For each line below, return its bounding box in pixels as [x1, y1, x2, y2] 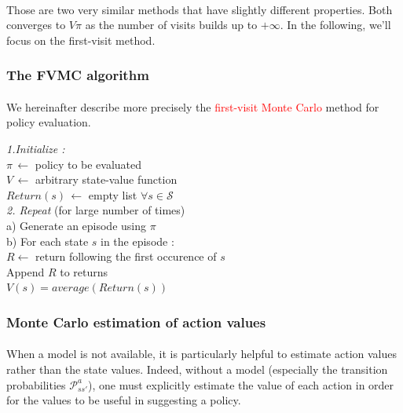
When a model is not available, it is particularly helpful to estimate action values [6, 345, 397, 362]
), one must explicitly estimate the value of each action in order [87, 376, 394, 393]
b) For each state [6, 232, 89, 249]
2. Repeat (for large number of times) [6, 202, 185, 218]
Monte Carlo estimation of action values [6, 312, 266, 331]
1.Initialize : [6, 141, 65, 156]
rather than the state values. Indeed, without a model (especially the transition [6, 360, 388, 377]
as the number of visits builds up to [85, 16, 258, 33]
